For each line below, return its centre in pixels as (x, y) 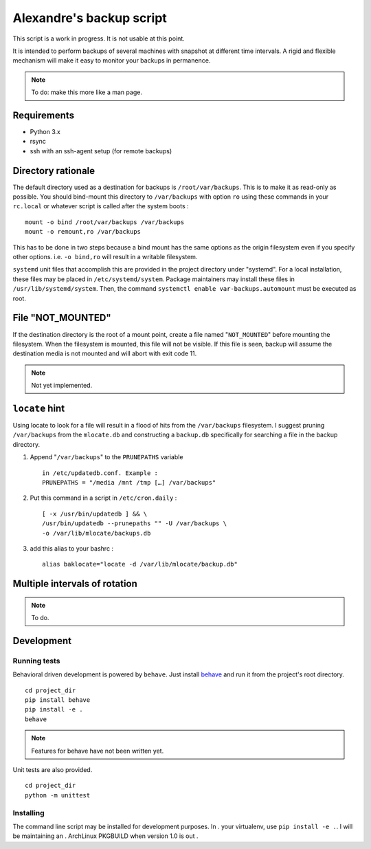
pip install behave (58, 700)
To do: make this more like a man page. (87, 92)
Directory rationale (54, 171)
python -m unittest (58, 795)
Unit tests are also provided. (53, 769)
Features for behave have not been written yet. (98, 751)
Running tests (36, 661)
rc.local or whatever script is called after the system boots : (101, 206)
